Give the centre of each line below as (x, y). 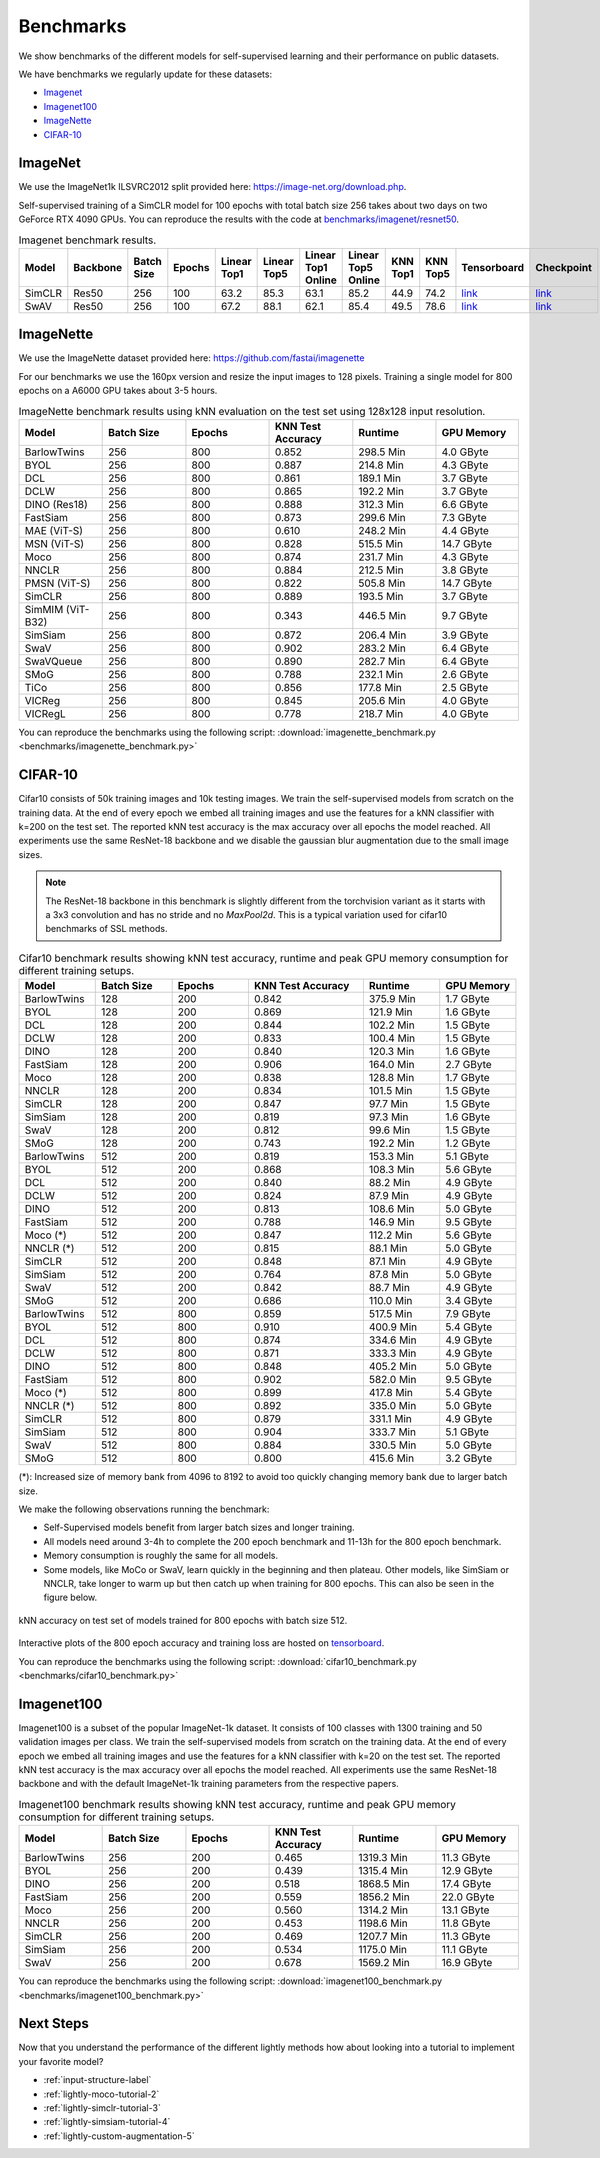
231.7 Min (381, 557)
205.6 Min (382, 701)
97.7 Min (388, 1104)
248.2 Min (382, 531)
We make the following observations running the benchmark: (144, 1509)
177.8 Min (380, 688)
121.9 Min (390, 1012)
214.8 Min (381, 465)
